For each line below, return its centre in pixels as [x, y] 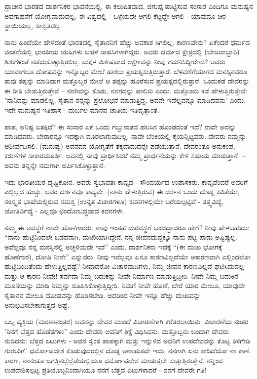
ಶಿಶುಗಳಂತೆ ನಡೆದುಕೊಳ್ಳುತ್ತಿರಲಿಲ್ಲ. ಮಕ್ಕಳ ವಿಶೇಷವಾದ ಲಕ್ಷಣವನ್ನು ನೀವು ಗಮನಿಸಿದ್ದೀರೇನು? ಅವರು [115, 61]
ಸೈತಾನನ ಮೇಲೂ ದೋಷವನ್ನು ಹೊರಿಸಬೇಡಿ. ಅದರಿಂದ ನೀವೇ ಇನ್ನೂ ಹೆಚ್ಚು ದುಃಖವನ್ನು [103, 295]
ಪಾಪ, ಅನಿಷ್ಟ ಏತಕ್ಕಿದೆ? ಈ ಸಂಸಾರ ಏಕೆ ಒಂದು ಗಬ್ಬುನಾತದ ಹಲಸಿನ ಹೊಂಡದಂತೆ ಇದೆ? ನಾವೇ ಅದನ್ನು [120, 126]
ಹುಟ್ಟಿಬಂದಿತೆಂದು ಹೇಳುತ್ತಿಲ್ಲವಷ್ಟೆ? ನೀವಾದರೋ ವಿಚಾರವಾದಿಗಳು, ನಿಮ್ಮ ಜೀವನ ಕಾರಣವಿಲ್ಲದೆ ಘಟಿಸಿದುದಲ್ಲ [124, 266]
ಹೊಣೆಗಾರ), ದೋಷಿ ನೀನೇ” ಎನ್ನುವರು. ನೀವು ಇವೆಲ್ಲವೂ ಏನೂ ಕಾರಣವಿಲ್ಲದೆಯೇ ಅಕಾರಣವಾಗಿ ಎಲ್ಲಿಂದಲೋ [128, 256]
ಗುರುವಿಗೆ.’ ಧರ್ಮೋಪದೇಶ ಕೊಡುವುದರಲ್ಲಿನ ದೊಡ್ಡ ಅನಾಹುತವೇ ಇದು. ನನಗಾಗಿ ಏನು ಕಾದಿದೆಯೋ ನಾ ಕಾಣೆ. [128, 350]
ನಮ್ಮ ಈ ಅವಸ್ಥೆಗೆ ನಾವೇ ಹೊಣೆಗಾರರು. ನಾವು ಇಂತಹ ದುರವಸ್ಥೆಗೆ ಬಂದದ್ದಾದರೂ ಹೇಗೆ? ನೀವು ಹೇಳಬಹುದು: [127, 227]
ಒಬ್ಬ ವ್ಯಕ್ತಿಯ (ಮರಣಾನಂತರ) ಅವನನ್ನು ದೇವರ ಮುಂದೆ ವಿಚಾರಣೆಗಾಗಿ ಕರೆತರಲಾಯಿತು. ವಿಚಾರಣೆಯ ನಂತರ [127, 321]
